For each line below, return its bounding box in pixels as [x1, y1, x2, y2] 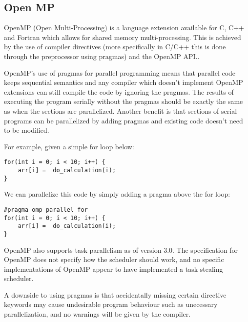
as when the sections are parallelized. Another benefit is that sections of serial [4, 105, 237, 116]
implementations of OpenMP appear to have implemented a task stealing [4, 263, 223, 274]
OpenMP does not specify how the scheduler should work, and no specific [4, 254, 224, 264]
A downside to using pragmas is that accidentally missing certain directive [4, 289, 227, 300]
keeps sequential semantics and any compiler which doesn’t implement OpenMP [4, 77, 243, 87]
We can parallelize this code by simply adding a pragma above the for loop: [4, 189, 230, 199]
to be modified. [4, 125, 49, 135]
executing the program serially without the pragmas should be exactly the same [4, 96, 243, 106]
